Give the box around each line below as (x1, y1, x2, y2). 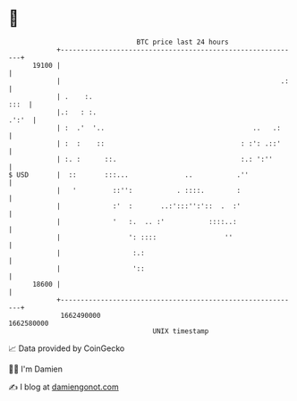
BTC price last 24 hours (136, 38, 229, 46)
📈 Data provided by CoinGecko (8, 343, 125, 354)
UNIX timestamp (152, 326, 209, 336)
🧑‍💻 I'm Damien (8, 363, 64, 374)
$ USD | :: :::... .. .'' (8, 170, 250, 180)
